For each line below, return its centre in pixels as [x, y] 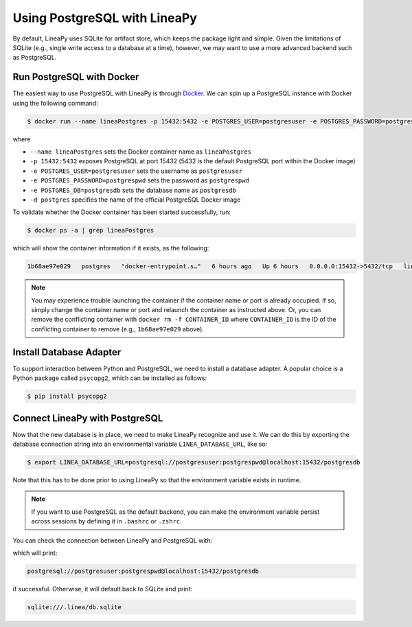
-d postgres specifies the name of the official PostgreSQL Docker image [135, 200]
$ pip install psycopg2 [67, 397]
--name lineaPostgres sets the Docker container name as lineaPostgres [141, 152]
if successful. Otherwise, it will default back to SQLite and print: [103, 589]
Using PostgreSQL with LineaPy [105, 18]
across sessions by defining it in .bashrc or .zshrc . [106, 521]
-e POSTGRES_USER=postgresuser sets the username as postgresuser [136, 171]
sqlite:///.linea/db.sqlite [74, 607]
